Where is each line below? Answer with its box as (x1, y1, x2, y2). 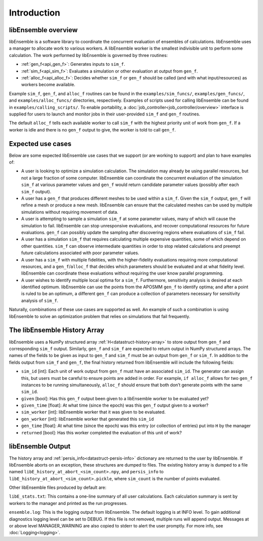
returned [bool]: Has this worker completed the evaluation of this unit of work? (21, 429, 182, 435)
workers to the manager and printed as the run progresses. (9, 500, 128, 506)
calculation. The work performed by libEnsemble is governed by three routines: (9, 52, 168, 58)
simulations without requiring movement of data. (21, 209, 119, 215)
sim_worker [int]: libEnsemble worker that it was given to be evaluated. (21, 409, 166, 415)
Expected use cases (9, 139, 72, 148)
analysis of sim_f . (21, 298, 58, 303)
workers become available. (21, 82, 75, 88)
